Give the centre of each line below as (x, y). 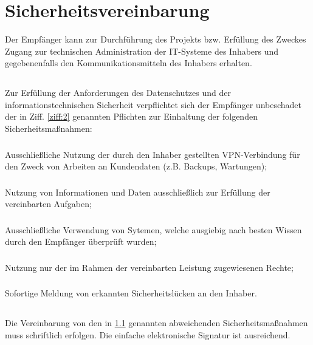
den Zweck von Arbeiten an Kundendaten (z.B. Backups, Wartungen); (136, 166)
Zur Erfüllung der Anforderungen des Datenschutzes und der (118, 93)
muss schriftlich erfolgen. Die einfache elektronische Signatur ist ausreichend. (148, 335)
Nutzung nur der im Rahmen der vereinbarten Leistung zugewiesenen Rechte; (149, 267)
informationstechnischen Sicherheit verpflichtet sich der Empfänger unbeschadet (153, 104)
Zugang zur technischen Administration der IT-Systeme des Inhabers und (142, 51)
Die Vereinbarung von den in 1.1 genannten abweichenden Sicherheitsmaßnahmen (156, 323)
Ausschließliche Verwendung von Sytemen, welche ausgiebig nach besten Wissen (153, 229)
